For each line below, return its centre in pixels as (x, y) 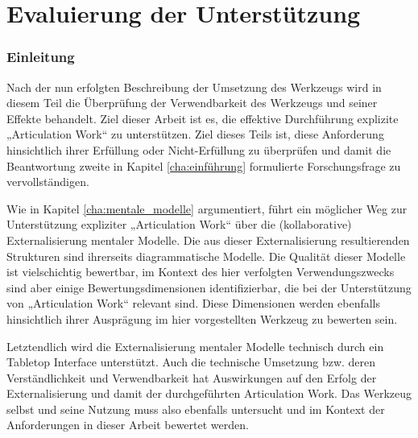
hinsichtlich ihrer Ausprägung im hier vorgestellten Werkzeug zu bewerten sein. (202, 318)
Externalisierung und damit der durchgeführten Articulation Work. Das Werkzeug (209, 393)
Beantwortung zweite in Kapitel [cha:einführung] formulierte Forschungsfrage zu (204, 165)
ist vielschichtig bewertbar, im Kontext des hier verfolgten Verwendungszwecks (201, 272)
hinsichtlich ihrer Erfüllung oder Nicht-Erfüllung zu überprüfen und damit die (199, 149)
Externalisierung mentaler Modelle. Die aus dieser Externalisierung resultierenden (208, 240)
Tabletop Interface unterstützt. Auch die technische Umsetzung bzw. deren (191, 362)
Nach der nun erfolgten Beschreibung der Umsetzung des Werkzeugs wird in (194, 87)
